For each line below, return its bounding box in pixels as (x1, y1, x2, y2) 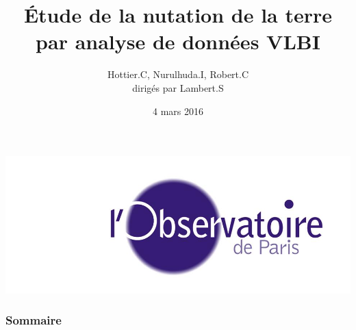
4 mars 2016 (153, 103, 203, 118)
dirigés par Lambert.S (132, 80, 224, 94)
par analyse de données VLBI (36, 27, 320, 55)
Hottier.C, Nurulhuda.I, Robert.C (107, 67, 249, 81)
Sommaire (5, 312, 62, 329)
